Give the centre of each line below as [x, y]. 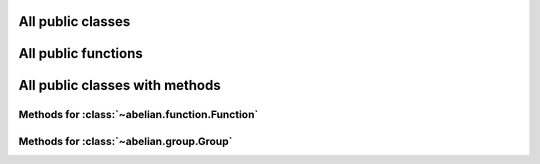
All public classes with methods [119, 85]
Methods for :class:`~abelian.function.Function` [138, 115]
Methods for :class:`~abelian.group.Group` [125, 141]
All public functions [81, 53]
